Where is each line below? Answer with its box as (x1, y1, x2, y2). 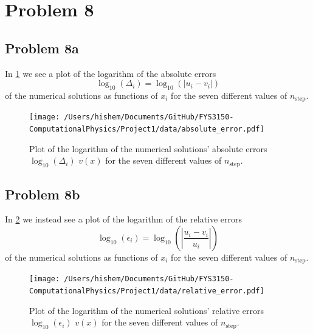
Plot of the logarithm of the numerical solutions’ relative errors (29, 304, 264, 316)
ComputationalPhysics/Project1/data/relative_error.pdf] (29, 287, 264, 296)
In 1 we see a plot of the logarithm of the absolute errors (5, 67, 216, 79)
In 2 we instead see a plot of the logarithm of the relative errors (5, 213, 242, 225)
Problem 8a (5, 38, 79, 57)
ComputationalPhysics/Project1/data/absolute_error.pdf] (29, 125, 264, 134)
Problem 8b (5, 184, 80, 203)
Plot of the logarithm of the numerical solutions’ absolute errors (29, 142, 267, 155)
